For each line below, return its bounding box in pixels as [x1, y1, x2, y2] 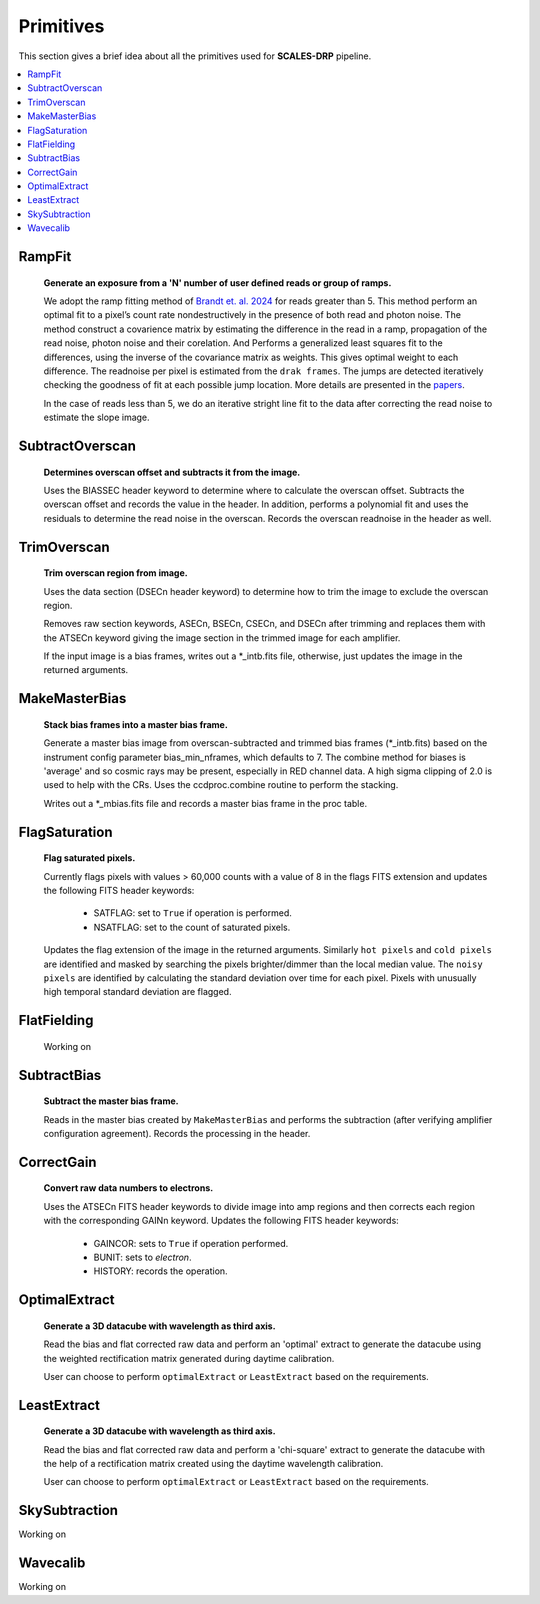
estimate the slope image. [43, 411, 150, 424]
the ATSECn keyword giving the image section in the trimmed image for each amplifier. [43, 631, 401, 644]
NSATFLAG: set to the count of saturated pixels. [93, 921, 291, 933]
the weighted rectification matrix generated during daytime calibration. [43, 1352, 335, 1364]
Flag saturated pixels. [43, 852, 136, 864]
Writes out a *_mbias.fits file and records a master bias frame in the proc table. [43, 797, 368, 809]
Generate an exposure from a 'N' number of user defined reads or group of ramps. [43, 276, 392, 289]
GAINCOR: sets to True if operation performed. [93, 1237, 289, 1249]
